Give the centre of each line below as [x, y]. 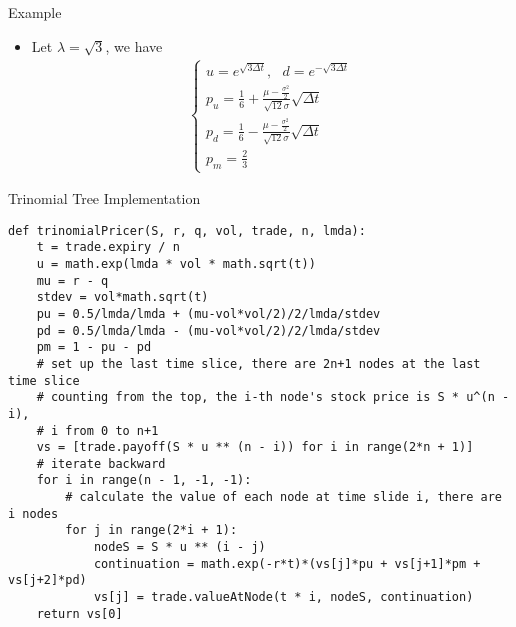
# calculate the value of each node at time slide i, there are [283, 497]
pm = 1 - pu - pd [94, 347]
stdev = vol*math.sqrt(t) [122, 297]
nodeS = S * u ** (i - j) [179, 547]
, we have [134, 45]
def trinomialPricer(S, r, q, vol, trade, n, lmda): [187, 230]
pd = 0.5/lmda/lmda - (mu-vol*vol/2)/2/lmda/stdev [208, 330]
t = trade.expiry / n [108, 247]
